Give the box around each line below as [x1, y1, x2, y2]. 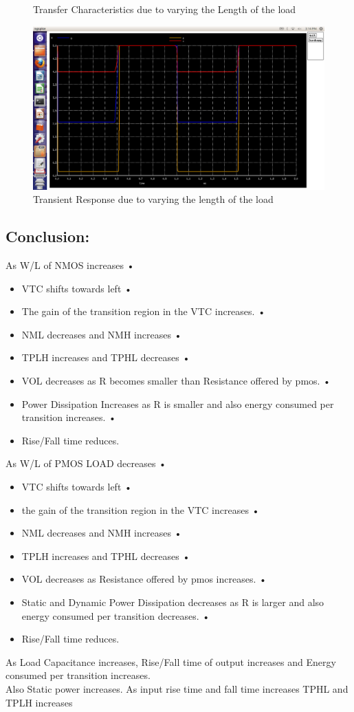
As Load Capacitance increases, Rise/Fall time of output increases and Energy [5, 654, 336, 669]
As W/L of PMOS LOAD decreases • [5, 456, 166, 471]
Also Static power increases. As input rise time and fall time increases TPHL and [5, 681, 349, 695]
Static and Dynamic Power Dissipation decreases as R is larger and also [21, 594, 324, 609]
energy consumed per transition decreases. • [21, 608, 210, 623]
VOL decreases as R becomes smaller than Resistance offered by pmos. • [21, 374, 331, 388]
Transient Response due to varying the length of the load [33, 192, 274, 206]
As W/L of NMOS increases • [5, 258, 135, 272]
